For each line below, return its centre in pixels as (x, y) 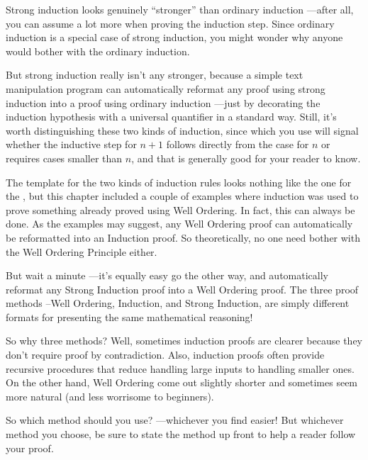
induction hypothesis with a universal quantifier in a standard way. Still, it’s (171, 117)
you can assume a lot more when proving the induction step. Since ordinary (170, 23)
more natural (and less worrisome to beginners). (110, 396)
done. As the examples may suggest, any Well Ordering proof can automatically (179, 224)
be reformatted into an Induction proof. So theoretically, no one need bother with (183, 237)
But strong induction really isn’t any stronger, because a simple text (155, 75)
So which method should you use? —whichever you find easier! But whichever (175, 420)
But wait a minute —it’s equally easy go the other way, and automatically (167, 275)
